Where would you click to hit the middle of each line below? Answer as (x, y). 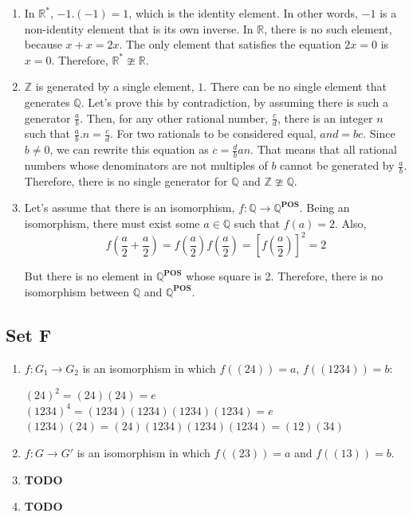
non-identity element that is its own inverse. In (139, 28)
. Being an (324, 208)
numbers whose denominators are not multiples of (146, 165)
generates (47, 102)
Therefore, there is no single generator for (126, 180)
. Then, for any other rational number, (174, 117)
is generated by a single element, (115, 86)
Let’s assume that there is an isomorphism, (130, 208)
